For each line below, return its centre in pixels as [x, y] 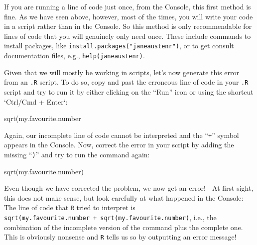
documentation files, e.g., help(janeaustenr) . [74, 56]
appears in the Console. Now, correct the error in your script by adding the [119, 145]
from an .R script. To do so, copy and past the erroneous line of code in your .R [126, 82]
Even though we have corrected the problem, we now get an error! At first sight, [129, 188]
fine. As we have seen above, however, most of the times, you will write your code [128, 16]
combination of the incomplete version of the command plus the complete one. [124, 227]
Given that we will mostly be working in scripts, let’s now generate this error [122, 72]
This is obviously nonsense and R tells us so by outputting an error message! [120, 237]
